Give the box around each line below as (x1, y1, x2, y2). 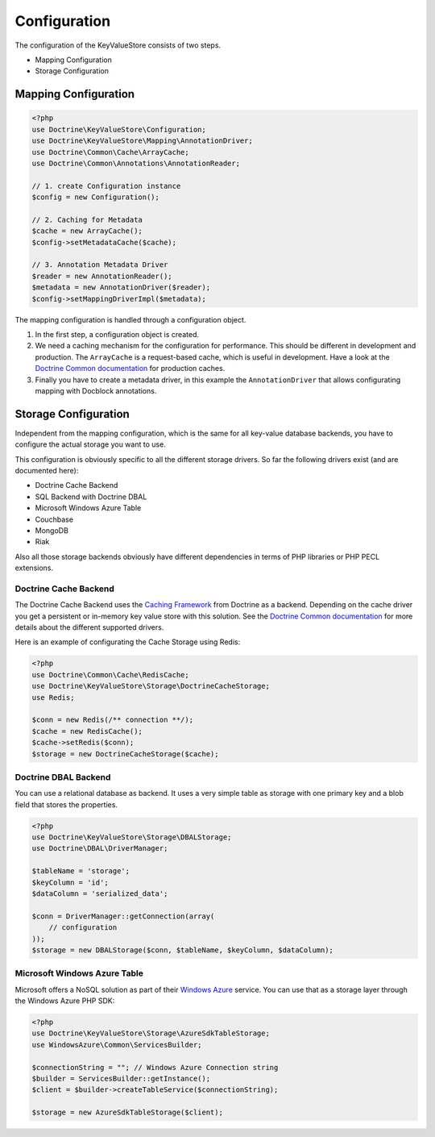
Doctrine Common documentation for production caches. (35, 364, 226, 373)
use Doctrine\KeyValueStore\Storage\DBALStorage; (31, 833, 232, 842)
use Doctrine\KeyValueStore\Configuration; (31, 125, 207, 134)
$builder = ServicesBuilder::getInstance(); (31, 1074, 211, 1083)
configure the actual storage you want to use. (14, 439, 167, 449)
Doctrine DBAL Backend (14, 771, 111, 782)
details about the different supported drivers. (14, 623, 164, 632)
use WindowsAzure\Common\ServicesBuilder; (31, 1040, 202, 1049)
